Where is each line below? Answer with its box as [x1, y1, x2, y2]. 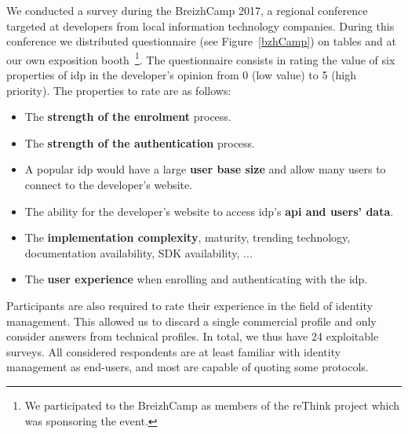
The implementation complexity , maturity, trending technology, [24, 229, 351, 246]
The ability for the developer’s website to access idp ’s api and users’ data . [24, 202, 394, 219]
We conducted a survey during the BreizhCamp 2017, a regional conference [6, 2, 368, 18]
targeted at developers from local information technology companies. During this [6, 17, 395, 34]
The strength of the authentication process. [24, 134, 256, 151]
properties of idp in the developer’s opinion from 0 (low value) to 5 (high [6, 67, 357, 83]
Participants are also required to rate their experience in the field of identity [6, 297, 373, 313]
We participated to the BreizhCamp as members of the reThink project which [24, 396, 400, 413]
